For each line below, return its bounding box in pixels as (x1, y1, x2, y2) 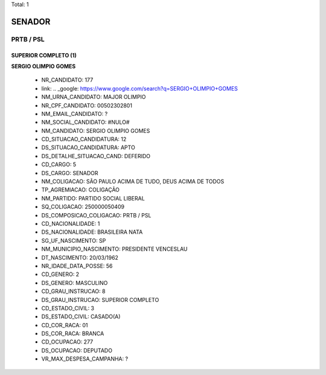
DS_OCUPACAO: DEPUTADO (41, 347, 113, 354)
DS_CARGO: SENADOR (41, 169, 99, 176)
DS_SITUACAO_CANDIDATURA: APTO (41, 144, 135, 151)
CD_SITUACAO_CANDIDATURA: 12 (41, 136, 127, 143)
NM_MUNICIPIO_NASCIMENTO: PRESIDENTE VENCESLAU (41, 245, 188, 253)
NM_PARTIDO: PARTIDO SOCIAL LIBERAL (41, 194, 145, 202)
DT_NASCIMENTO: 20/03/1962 (41, 254, 119, 261)
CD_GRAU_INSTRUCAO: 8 (41, 287, 106, 295)
